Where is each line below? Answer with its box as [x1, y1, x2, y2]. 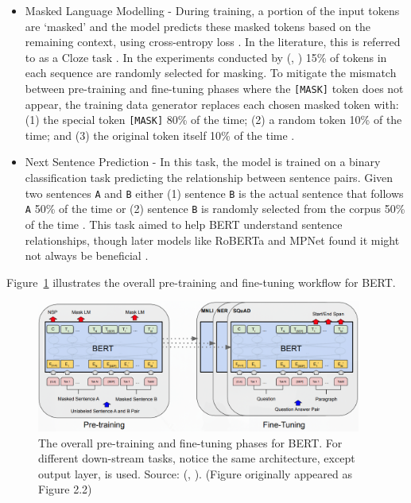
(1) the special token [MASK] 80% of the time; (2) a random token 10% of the [25, 111, 402, 128]
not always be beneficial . [25, 247, 149, 264]
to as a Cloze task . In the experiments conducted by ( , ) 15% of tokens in [25, 48, 387, 65]
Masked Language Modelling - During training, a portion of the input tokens [25, 2, 400, 18]
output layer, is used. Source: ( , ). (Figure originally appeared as [38, 465, 353, 482]
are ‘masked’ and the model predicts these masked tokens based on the [25, 17, 370, 34]
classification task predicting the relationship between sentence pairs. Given [25, 169, 394, 186]
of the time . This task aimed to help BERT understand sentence [25, 215, 343, 232]
